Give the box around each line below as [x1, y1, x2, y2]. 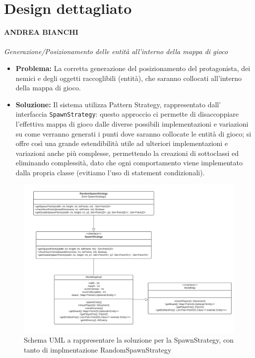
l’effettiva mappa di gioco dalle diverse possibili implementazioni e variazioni [15, 118, 249, 129]
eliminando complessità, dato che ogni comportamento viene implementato [15, 157, 243, 168]
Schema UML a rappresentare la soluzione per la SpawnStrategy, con [24, 335, 234, 345]
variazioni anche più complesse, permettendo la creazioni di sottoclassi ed [15, 147, 239, 158]
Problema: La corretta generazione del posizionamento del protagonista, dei [15, 63, 251, 73]
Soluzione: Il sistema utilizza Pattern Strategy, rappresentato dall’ [15, 99, 221, 109]
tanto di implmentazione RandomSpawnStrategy [24, 345, 172, 355]
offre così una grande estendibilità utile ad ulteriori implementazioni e [15, 138, 228, 148]
